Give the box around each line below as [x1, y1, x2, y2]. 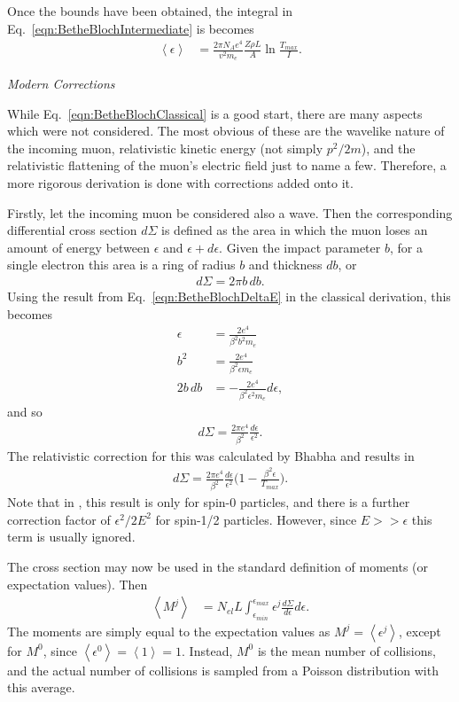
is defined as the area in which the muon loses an [161, 221, 428, 239]
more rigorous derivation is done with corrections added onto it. [7, 174, 354, 191]
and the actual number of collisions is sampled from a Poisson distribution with [7, 660, 439, 679]
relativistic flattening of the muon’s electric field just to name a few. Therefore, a [7, 156, 447, 175]
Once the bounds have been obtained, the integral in [7, 2, 293, 19]
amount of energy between [7, 238, 151, 256]
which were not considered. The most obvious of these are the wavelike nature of [7, 121, 445, 140]
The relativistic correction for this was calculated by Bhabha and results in [7, 446, 415, 464]
